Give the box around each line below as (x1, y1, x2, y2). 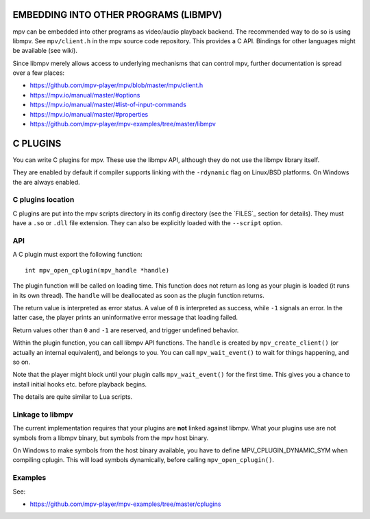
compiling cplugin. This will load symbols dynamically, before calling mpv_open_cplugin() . (12, 456, 274, 464)
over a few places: (12, 69, 65, 77)
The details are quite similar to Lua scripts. (12, 393, 133, 401)
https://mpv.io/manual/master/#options (29, 91, 140, 99)
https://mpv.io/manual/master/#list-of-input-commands (29, 100, 186, 109)
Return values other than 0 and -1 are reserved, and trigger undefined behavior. (12, 326, 239, 334)
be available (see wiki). (12, 47, 78, 55)
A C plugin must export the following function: (12, 251, 143, 259)
